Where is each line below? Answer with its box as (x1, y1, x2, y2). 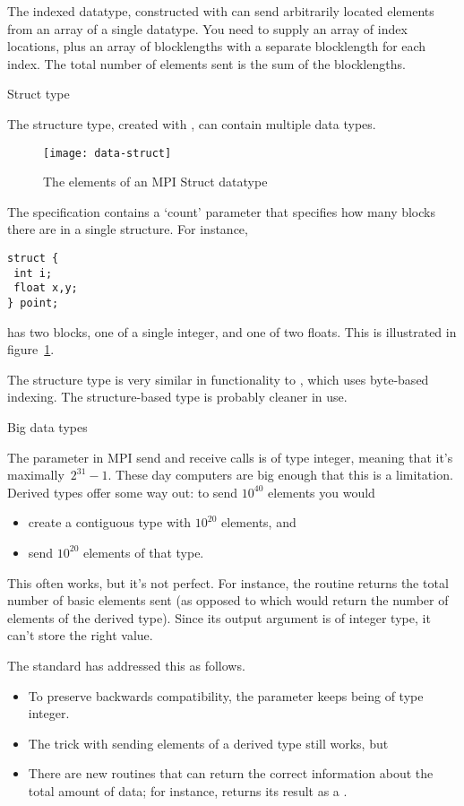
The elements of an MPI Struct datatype (43, 172, 268, 191)
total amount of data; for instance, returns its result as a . (28, 781, 348, 800)
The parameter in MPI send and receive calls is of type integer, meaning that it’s (7, 447, 453, 466)
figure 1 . (7, 340, 55, 359)
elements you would (268, 482, 375, 501)
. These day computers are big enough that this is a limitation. (107, 465, 453, 484)
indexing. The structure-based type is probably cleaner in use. (7, 387, 348, 406)
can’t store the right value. (7, 626, 153, 645)
